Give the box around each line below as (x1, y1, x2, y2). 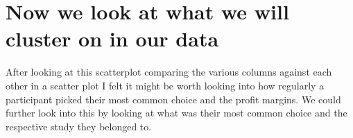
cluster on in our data (6, 24, 219, 53)
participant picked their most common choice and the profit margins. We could (6, 92, 341, 106)
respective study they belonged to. (6, 119, 152, 133)
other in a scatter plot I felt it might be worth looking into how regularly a (6, 78, 325, 92)
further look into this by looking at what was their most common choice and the (6, 105, 347, 120)
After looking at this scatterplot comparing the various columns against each (6, 64, 332, 79)
